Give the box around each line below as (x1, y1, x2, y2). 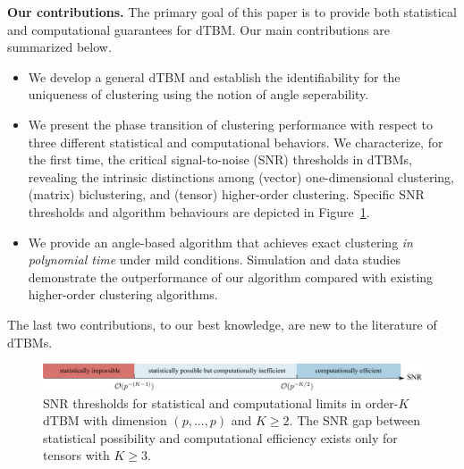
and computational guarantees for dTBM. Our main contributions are (7, 20, 390, 38)
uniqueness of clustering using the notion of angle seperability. (28, 85, 369, 104)
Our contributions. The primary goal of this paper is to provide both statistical (7, 3, 457, 21)
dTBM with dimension (43, 411, 167, 430)
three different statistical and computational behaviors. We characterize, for (28, 132, 443, 151)
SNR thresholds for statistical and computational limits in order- (43, 393, 399, 412)
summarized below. (7, 38, 112, 56)
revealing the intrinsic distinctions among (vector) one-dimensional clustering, (28, 167, 454, 186)
